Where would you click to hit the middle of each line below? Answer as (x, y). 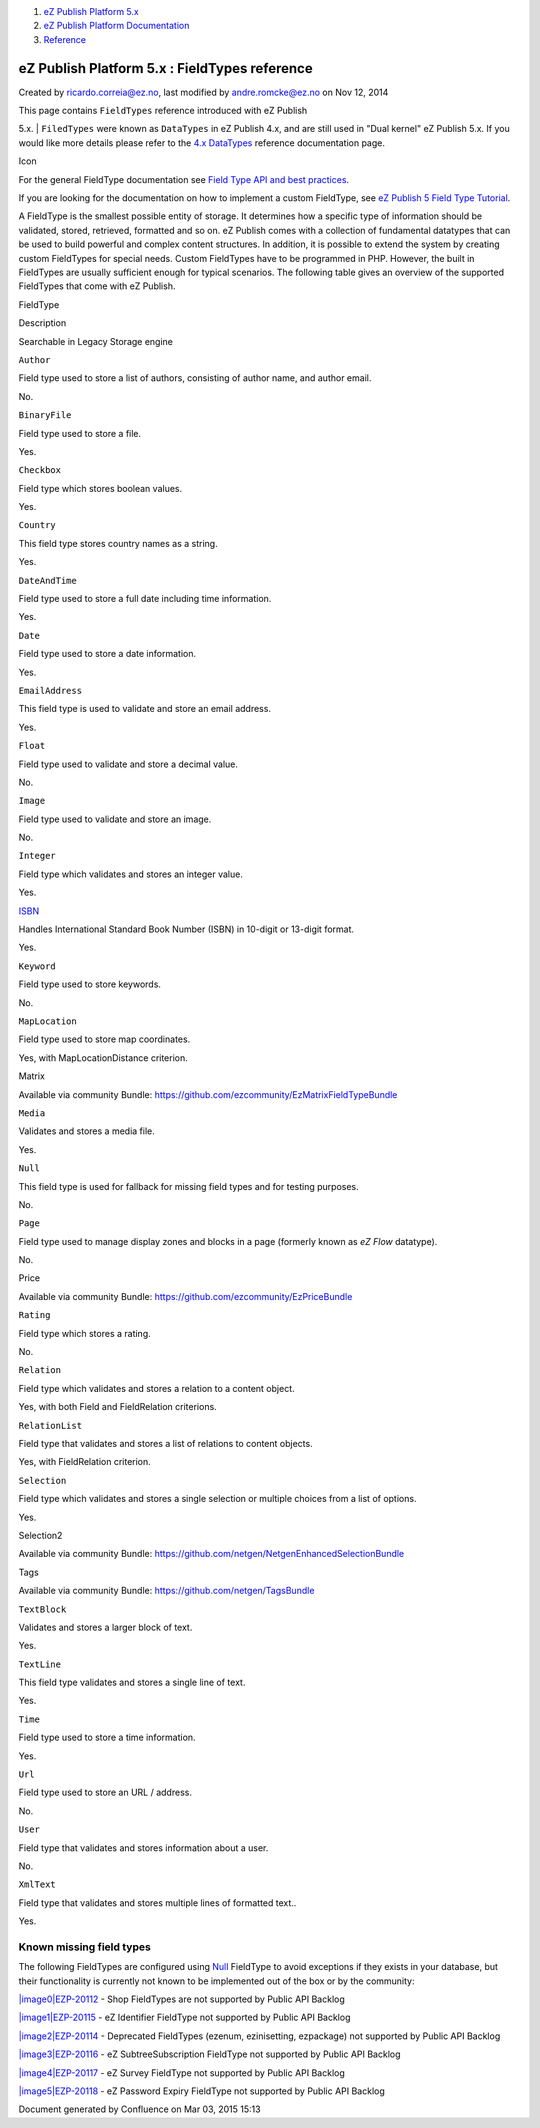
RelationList (50, 1425)
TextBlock (42, 1609)
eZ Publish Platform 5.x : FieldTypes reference (166, 68)
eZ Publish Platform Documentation (116, 26)
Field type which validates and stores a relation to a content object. (156, 1388)
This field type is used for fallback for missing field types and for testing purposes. (188, 1186)
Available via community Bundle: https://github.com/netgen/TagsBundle (166, 1591)
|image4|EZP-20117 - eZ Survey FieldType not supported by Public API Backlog (181, 2072)
